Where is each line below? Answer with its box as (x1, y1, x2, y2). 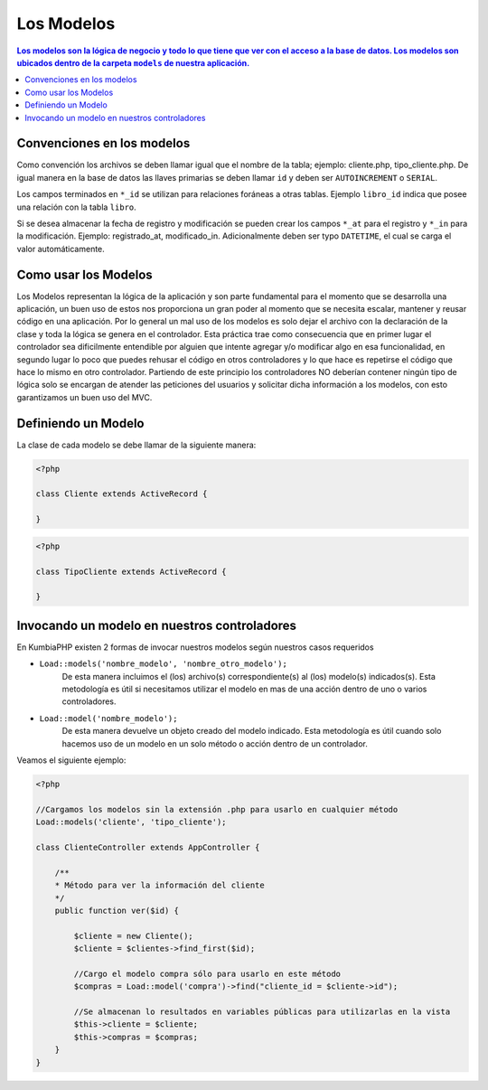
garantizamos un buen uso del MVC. (16, 391, 153, 402)
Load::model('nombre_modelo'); (39, 713, 178, 723)
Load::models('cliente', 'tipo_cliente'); (35, 817, 227, 827)
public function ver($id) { (54, 905, 180, 916)
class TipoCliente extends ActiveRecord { (35, 566, 227, 577)
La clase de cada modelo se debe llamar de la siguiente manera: (16, 439, 257, 450)
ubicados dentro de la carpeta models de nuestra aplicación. (16, 57, 250, 68)
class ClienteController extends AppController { (35, 841, 260, 852)
